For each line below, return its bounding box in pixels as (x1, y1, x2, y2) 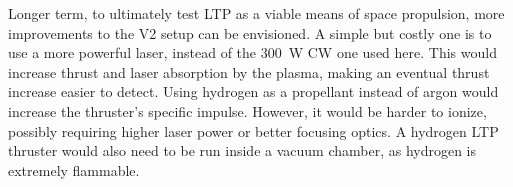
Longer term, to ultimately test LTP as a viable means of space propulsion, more (8, 3, 505, 23)
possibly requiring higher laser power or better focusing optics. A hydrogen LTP (8, 120, 499, 141)
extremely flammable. (8, 159, 140, 180)
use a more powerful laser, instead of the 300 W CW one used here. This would (8, 42, 497, 63)
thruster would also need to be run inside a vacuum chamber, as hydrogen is (8, 140, 477, 161)
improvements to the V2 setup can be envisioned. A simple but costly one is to (8, 22, 492, 43)
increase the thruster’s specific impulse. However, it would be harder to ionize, (8, 100, 487, 121)
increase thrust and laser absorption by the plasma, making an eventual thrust (8, 61, 490, 82)
